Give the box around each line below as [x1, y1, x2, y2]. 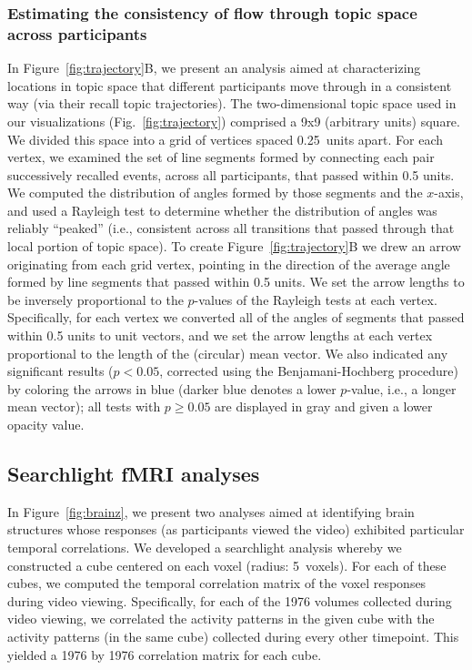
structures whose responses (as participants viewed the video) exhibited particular [7, 520, 465, 539]
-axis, [434, 183, 464, 202]
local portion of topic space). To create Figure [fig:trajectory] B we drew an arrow [7, 237, 461, 256]
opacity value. [7, 415, 85, 434]
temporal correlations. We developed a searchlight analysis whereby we [7, 538, 402, 556]
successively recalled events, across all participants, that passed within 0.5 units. [7, 165, 455, 184]
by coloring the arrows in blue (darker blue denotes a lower [7, 379, 336, 398]
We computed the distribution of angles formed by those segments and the [7, 183, 423, 202]
